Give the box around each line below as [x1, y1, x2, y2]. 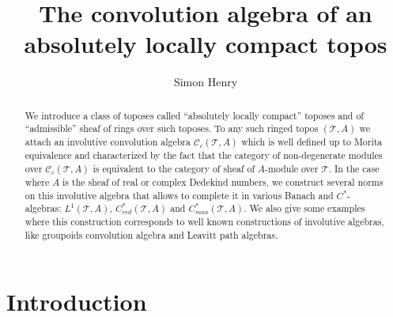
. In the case [328, 162, 380, 175]
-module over [265, 162, 319, 175]
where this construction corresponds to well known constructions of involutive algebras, [25, 215, 384, 228]
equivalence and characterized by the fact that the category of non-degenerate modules [25, 149, 383, 162]
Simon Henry [173, 74, 238, 90]
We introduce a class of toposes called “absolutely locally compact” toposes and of [25, 108, 364, 122]
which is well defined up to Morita [241, 135, 383, 149]
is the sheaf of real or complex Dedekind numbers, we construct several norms [62, 175, 384, 189]
